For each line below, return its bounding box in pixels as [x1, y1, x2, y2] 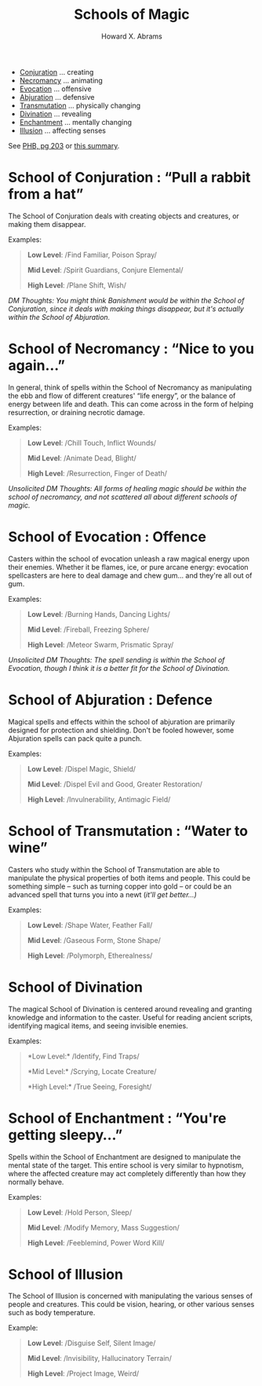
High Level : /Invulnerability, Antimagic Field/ [27, 794, 171, 804]
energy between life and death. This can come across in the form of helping [8, 399, 253, 409]
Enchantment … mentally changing [19, 117, 132, 126]
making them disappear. [8, 219, 86, 229]
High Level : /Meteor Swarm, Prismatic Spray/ [27, 640, 174, 649]
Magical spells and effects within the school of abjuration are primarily [8, 717, 235, 726]
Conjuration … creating [19, 67, 94, 76]
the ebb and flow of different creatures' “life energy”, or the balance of [8, 390, 236, 400]
